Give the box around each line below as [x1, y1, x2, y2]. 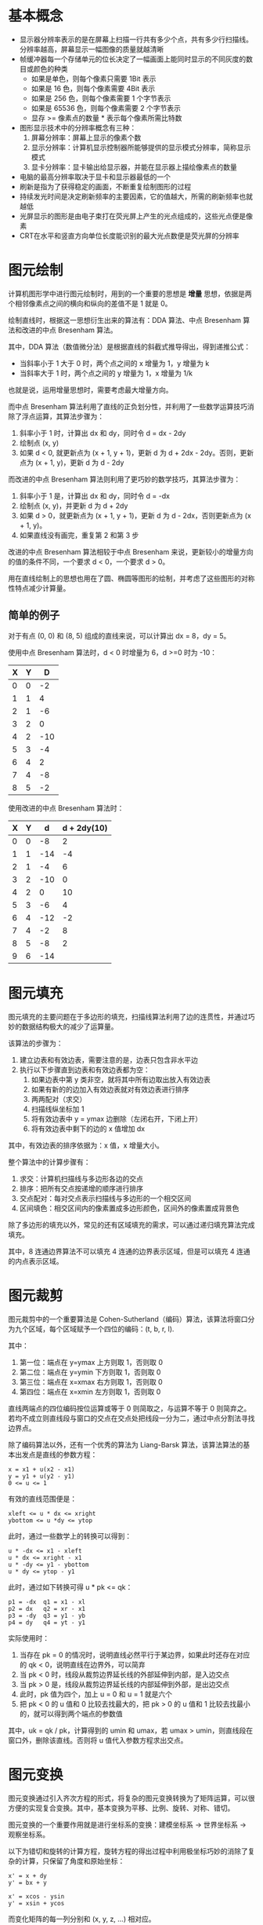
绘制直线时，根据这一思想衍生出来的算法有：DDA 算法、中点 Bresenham [8, 315, 241, 324]
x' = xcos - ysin [8, 1892, 65, 1901]
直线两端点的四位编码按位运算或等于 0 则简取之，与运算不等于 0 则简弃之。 [8, 1403, 251, 1413]
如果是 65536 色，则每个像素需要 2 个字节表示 [31, 103, 182, 112]
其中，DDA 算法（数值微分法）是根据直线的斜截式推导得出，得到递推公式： [8, 342, 251, 351]
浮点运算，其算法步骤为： [21, 412, 104, 421]
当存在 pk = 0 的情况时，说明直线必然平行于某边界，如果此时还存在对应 [19, 1650, 250, 1660]
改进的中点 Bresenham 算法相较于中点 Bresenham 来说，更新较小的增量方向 [8, 547, 254, 556]
